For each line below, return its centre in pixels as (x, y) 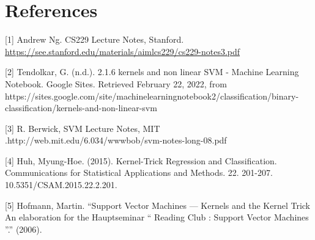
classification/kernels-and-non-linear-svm (81, 108)
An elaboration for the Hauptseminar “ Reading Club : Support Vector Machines (157, 217)
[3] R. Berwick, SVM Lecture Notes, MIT (83, 128)
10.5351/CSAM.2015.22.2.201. (61, 185)
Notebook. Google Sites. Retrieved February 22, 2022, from (116, 83)
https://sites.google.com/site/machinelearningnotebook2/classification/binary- (152, 96)
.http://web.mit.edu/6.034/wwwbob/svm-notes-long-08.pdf (116, 140)
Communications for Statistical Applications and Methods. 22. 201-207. (139, 173)
